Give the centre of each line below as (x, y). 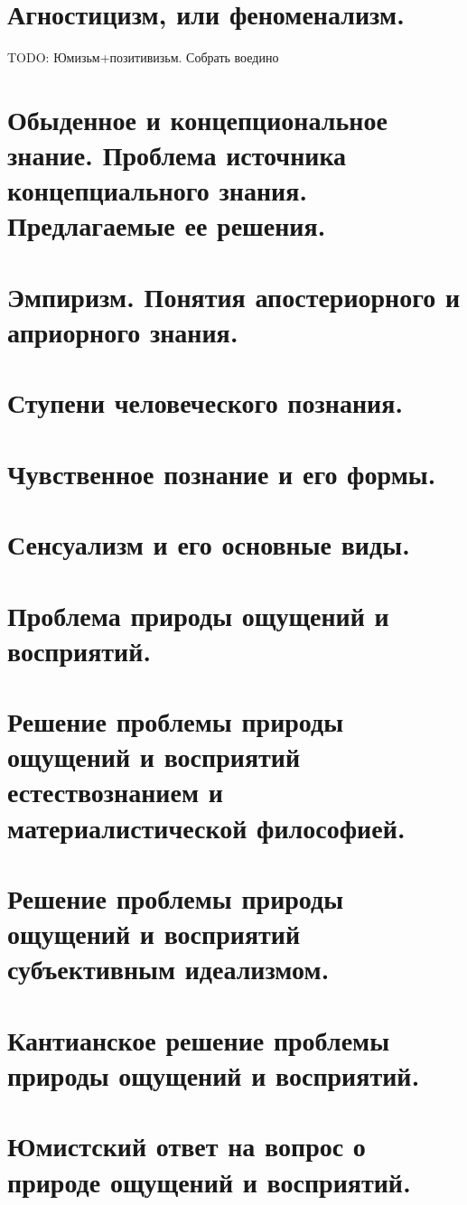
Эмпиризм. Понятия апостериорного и (234, 296)
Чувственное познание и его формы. (222, 473)
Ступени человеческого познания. (205, 402)
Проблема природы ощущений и (198, 615)
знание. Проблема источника (177, 155)
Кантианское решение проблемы (198, 1039)
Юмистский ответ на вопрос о (187, 1146)
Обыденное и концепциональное (197, 119)
